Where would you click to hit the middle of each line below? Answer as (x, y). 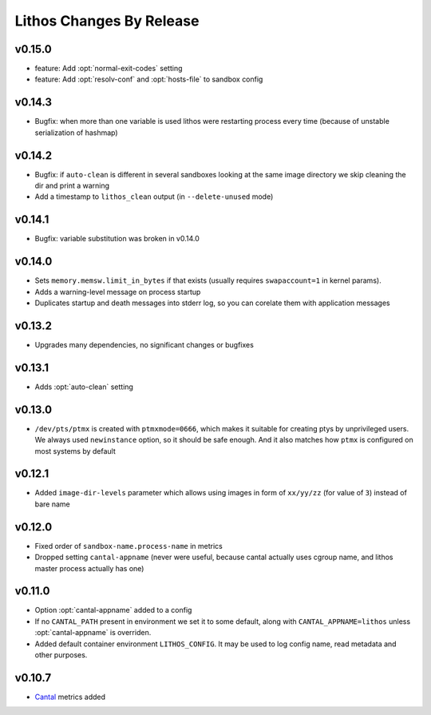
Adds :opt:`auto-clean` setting (84, 387)
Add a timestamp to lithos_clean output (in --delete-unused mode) (154, 197)
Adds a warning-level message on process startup (118, 292)
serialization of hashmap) (77, 133)
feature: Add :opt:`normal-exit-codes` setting (109, 69)
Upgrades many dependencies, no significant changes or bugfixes (144, 344)
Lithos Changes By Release (107, 21)
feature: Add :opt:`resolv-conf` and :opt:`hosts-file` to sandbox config (149, 79)
